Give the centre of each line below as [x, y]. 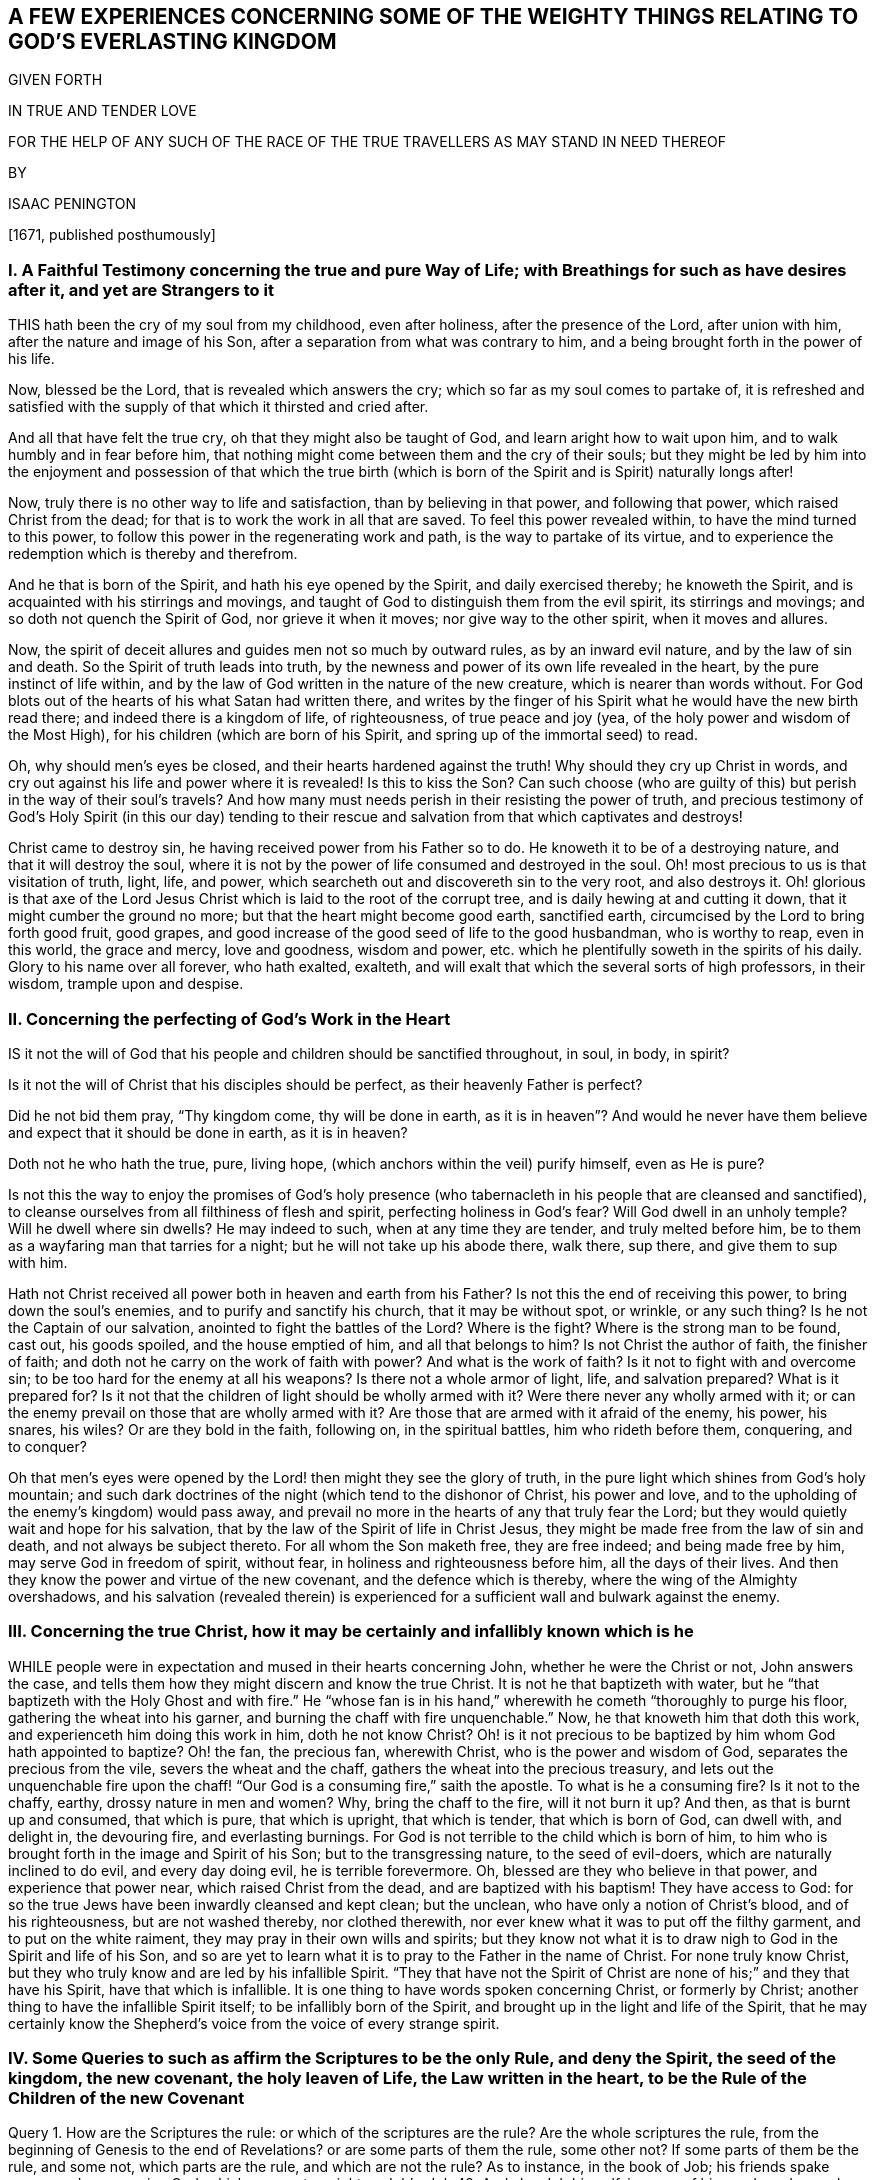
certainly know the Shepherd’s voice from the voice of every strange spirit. [254, 2023]
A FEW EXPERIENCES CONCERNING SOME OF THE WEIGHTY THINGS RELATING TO [433, 16]
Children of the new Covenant [126, 2098]
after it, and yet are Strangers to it [141, 289]
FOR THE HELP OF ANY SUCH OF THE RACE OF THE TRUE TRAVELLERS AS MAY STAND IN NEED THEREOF [367, 142]
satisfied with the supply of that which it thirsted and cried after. [218, 407]
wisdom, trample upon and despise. [126, 984]
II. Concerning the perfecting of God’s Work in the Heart [229, 1018]
